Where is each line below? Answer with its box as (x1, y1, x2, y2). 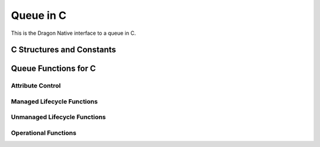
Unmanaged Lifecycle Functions (11, 113, 106, 121)
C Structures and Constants (11, 45, 117, 55)
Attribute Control (11, 81, 61, 90)
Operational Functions (11, 129, 76, 137)
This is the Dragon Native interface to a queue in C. (11, 30, 136, 37)
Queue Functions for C (11, 64, 96, 74)
